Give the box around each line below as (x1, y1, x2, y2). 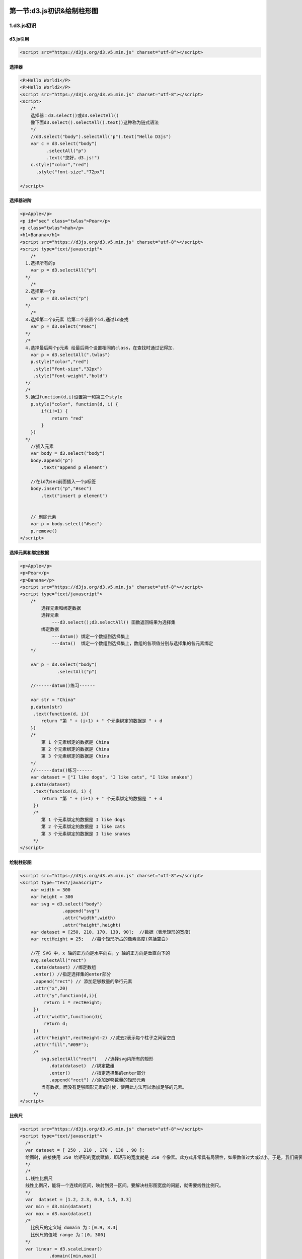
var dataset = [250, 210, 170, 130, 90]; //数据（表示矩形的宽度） (30, 929, 193, 935)
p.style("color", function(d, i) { (30, 401, 118, 407)
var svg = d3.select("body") (30, 901, 103, 906)
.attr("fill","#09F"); (33, 1042, 89, 1047)
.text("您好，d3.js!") (46, 155, 100, 161)
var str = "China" (30, 697, 76, 703)
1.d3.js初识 (9, 22, 36, 29)
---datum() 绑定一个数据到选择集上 (51, 634, 130, 639)
